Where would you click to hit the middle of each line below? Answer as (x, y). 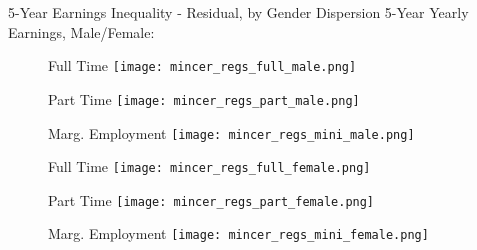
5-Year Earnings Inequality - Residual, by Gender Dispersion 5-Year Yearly (238, 12)
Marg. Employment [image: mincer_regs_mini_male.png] (231, 132)
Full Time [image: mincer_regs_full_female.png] (209, 166)
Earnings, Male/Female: (81, 31)
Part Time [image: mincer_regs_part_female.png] (211, 199)
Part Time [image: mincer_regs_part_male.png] (204, 98)
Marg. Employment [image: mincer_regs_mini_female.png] (238, 233)
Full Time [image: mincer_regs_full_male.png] (202, 65)
